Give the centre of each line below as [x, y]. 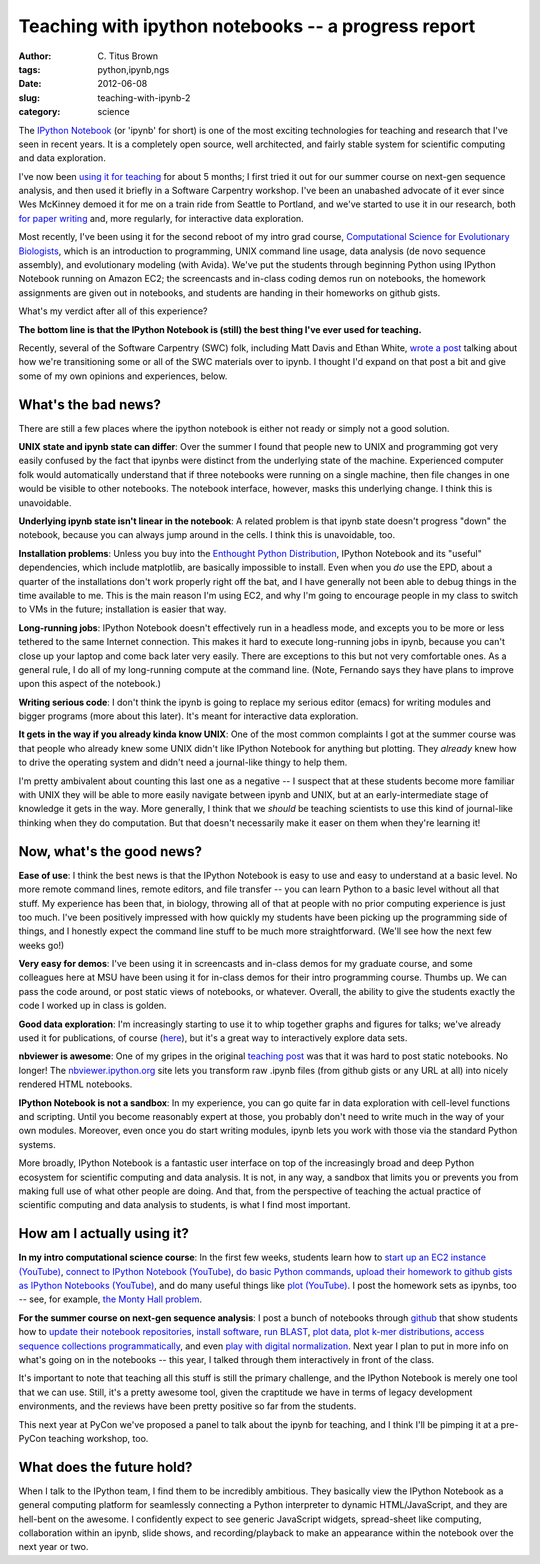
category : [39, 112]
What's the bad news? [90, 404]
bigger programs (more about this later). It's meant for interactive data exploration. [188, 716]
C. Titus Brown [128, 56]
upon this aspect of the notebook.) [90, 684]
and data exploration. [62, 158]
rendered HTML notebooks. [75, 1084]
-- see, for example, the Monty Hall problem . [110, 1299]
